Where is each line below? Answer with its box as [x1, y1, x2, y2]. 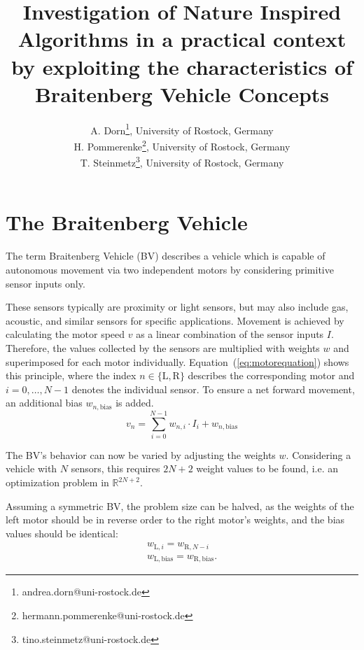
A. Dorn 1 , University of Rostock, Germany [90, 120, 274, 137]
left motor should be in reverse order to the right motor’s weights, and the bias [6, 512, 345, 527]
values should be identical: [6, 525, 118, 540]
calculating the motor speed [6, 327, 125, 341]
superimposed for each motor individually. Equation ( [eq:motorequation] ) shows [6, 354, 349, 369]
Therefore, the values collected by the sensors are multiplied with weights [6, 340, 320, 355]
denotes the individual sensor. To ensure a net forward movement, [71, 381, 355, 396]
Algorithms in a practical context [17, 24, 346, 53]
